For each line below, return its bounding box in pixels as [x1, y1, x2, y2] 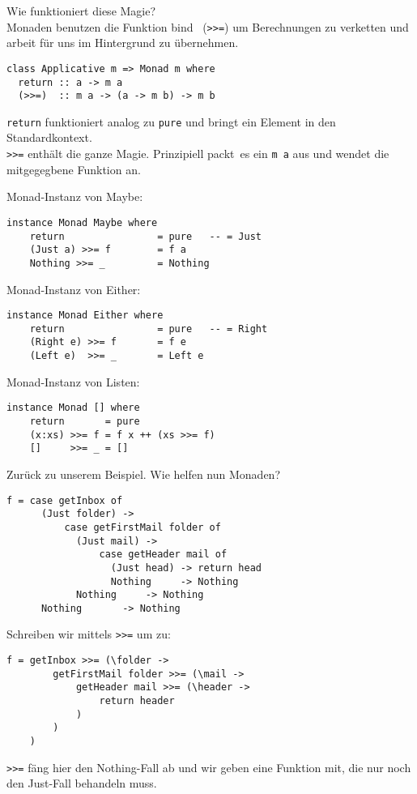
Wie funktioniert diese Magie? [6, 2, 156, 19]
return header [99, 695, 175, 707]
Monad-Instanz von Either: [6, 280, 141, 297]
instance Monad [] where [6, 402, 140, 414]
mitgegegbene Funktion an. [6, 160, 141, 177]
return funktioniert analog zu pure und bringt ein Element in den [6, 113, 336, 130]
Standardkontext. [6, 129, 92, 146]
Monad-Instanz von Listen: [6, 373, 140, 390]
